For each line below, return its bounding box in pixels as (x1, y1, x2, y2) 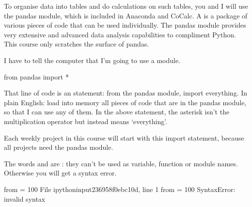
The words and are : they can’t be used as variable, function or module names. (4, 158, 238, 168)
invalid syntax (4, 193, 46, 204)
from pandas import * (4, 71, 69, 81)
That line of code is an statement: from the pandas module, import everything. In (4, 88, 248, 98)
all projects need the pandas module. (4, 142, 113, 152)
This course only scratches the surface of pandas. (4, 39, 149, 49)
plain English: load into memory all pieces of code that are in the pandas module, (4, 97, 247, 107)
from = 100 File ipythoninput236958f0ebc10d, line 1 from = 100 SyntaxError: (4, 184, 236, 194)
